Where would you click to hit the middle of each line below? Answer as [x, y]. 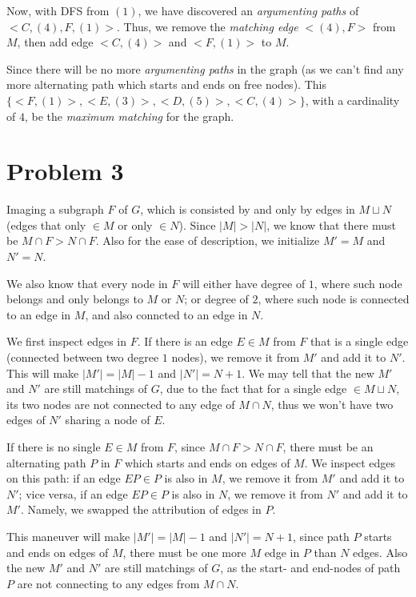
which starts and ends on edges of [207, 462]
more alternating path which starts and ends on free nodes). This [166, 84]
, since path [321, 536]
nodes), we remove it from [236, 357]
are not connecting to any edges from [108, 583]
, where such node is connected [334, 299]
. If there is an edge [185, 341]
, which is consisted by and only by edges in [248, 209]
